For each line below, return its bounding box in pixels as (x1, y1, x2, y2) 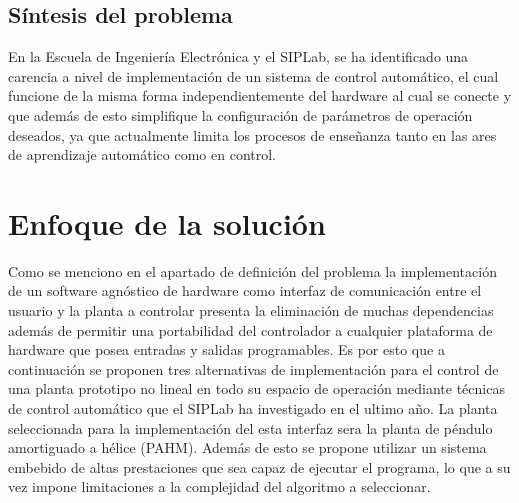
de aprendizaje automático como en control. (8, 144, 277, 165)
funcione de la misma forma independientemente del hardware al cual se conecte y (8, 85, 512, 106)
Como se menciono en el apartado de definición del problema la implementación (8, 260, 497, 281)
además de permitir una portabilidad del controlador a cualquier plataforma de (8, 319, 493, 340)
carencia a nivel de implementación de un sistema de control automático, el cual (8, 65, 499, 86)
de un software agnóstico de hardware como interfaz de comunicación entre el (8, 280, 482, 301)
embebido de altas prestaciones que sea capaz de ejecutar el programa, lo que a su (8, 456, 511, 477)
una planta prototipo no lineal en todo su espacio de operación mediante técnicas (8, 378, 505, 399)
